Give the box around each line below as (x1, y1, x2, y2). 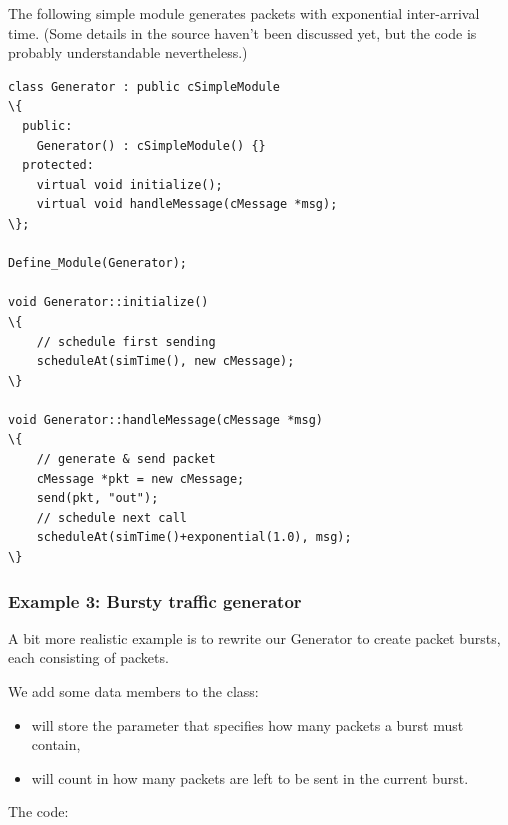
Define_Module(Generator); (8, 256, 187, 271)
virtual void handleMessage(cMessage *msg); (36, 197, 338, 212)
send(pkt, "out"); (36, 491, 159, 506)
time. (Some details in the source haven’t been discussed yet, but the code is (8, 22, 477, 43)
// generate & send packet (36, 452, 216, 467)
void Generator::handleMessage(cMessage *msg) (8, 412, 323, 427)
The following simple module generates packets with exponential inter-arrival (8, 3, 480, 23)
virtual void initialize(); (36, 177, 223, 192)
